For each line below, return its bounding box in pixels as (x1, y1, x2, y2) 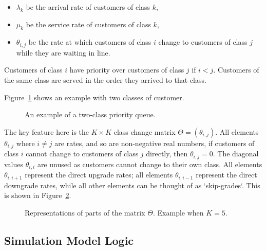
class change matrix (113, 126, 176, 137)
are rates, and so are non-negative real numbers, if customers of (54, 137, 255, 148)
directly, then (146, 148, 188, 159)
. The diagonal (213, 148, 259, 159)
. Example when (153, 207, 204, 218)
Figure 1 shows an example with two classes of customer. (4, 92, 184, 102)
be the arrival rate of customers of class (26, 2, 150, 12)
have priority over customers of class (69, 64, 184, 75)
